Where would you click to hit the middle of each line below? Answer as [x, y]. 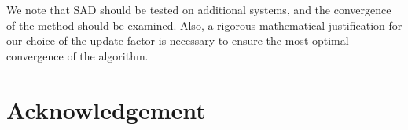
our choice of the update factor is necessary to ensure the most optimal [178, 40]
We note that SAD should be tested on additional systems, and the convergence [199, 9]
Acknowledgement [106, 109]
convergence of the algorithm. [77, 55]
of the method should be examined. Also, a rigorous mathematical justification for [204, 25]
